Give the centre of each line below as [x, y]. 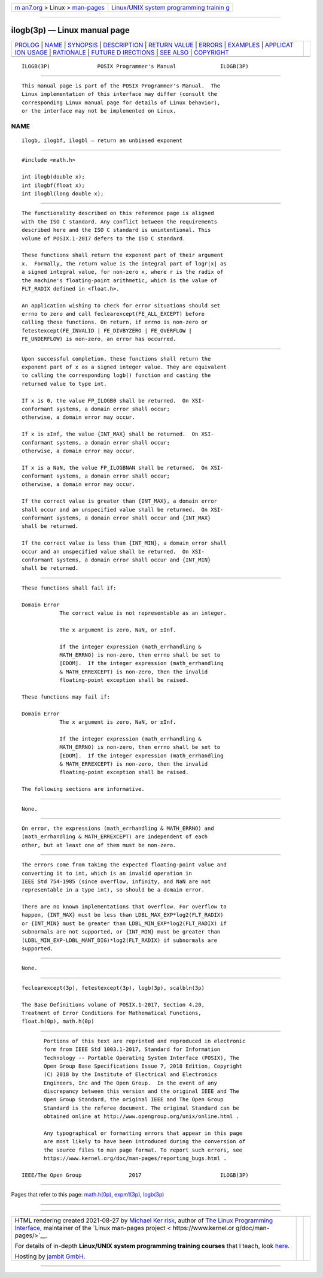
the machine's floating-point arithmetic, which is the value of [120, 280]
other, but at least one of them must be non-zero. [99, 845]
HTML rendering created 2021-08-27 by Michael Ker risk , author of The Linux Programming [144, 1220]
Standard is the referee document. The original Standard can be [141, 1108]
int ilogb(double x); [53, 177]
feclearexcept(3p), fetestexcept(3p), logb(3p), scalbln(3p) [113, 988]
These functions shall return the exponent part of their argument [123, 255]
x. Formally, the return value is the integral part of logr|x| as [124, 263]
